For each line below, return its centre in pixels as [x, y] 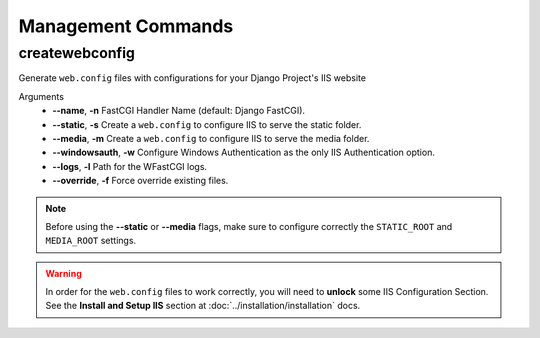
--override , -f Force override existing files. [140, 181]
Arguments [41, 96]
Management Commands [126, 26]
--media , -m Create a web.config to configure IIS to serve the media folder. [211, 138]
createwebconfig [76, 53]
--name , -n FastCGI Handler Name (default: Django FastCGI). [178, 111]
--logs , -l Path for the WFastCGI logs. [130, 166]
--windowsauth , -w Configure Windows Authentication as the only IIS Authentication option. [243, 152]
